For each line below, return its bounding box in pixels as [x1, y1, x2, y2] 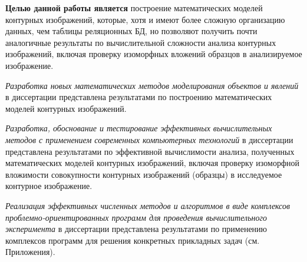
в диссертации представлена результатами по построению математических [5, 91, 272, 103]
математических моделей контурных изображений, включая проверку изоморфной [5, 157, 299, 169]
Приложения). [5, 246, 55, 258]
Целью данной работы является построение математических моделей [5, 2, 263, 14]
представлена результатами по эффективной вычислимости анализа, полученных [5, 145, 295, 157]
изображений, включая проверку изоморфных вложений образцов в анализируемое [5, 48, 302, 60]
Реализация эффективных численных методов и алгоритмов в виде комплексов [5, 199, 291, 211]
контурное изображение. [5, 180, 93, 192]
